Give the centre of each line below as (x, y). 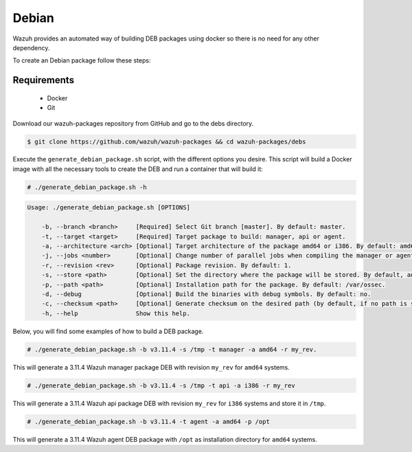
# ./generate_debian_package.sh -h (87, 187)
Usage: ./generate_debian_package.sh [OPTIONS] (108, 207)
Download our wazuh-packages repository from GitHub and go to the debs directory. (133, 123)
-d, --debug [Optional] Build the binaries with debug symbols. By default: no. (206, 294)
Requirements (44, 80)
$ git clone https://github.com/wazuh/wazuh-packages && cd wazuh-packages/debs (167, 142)
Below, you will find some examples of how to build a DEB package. (108, 331)
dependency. (31, 47)
